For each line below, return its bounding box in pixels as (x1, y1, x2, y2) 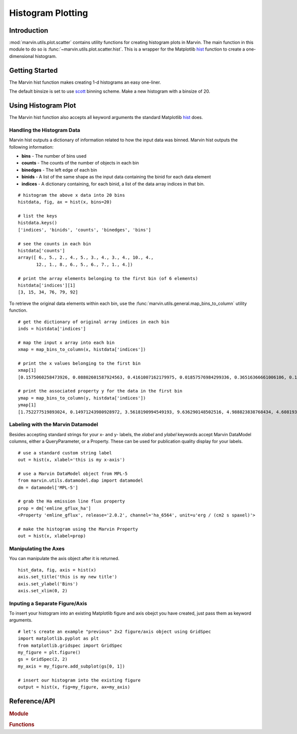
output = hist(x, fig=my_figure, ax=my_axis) (18, 684, 131, 690)
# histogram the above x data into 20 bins (18, 192, 125, 198)
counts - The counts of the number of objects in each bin (21, 160, 139, 166)
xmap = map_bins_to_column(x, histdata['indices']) (18, 347, 146, 352)
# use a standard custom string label (18, 450, 112, 455)
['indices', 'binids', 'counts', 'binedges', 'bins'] (18, 227, 151, 232)
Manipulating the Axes (9, 545, 65, 552)
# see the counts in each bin (18, 241, 92, 246)
